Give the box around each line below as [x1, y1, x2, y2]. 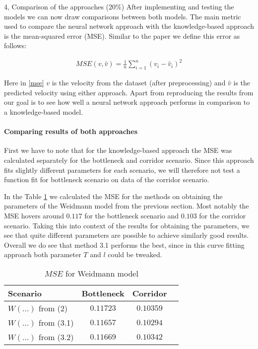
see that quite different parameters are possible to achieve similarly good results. [4, 230, 249, 240]
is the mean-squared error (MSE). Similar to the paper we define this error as [4, 30, 240, 41]
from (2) [38, 302, 68, 314]
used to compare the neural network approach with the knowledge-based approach [4, 21, 254, 31]
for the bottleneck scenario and [84, 210, 179, 221]
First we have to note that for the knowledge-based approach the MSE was [4, 145, 232, 155]
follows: [4, 40, 27, 51]
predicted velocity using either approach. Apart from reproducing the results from [4, 87, 254, 97]
